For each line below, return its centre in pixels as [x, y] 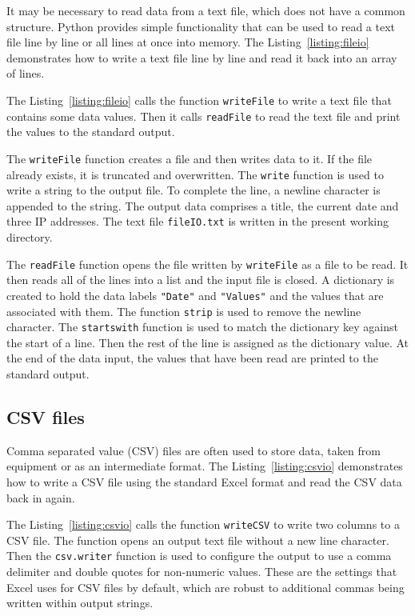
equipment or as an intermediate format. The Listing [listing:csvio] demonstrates [205, 466]
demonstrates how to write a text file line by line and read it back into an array [202, 57]
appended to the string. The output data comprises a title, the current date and [203, 205]
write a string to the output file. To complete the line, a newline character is [194, 190]
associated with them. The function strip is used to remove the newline [184, 311]
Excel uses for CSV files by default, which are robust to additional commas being [206, 587]
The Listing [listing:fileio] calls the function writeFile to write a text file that [199, 100]
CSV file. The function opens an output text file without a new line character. [198, 540]
